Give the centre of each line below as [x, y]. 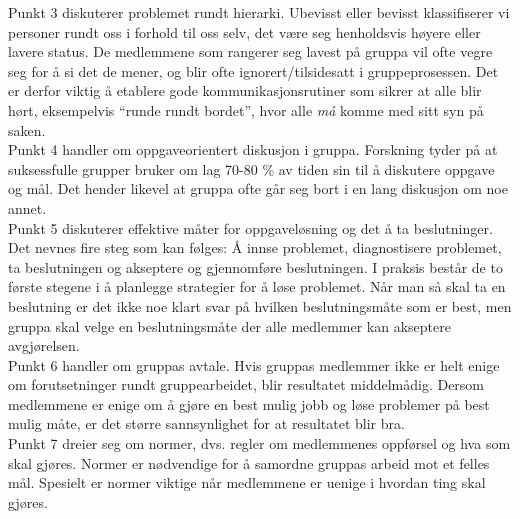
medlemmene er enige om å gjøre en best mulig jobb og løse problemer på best [249, 403]
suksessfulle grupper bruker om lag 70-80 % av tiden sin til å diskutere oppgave [251, 168]
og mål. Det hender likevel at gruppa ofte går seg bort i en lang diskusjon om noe [258, 188]
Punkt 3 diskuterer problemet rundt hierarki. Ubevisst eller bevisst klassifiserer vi [259, 12]
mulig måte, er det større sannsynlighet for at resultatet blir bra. [206, 423]
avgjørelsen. [44, 345]
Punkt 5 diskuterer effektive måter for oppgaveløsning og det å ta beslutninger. [250, 227]
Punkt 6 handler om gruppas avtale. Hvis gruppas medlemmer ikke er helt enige [254, 364]
